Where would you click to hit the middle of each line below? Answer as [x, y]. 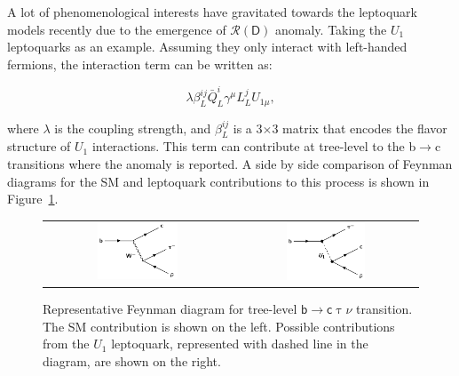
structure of [39, 146]
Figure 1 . [33, 199]
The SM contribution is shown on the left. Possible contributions [219, 326]
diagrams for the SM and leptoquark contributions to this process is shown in [218, 181]
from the [66, 344]
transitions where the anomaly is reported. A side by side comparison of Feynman [230, 163]
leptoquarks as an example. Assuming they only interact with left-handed [207, 47]
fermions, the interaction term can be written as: [140, 64]
